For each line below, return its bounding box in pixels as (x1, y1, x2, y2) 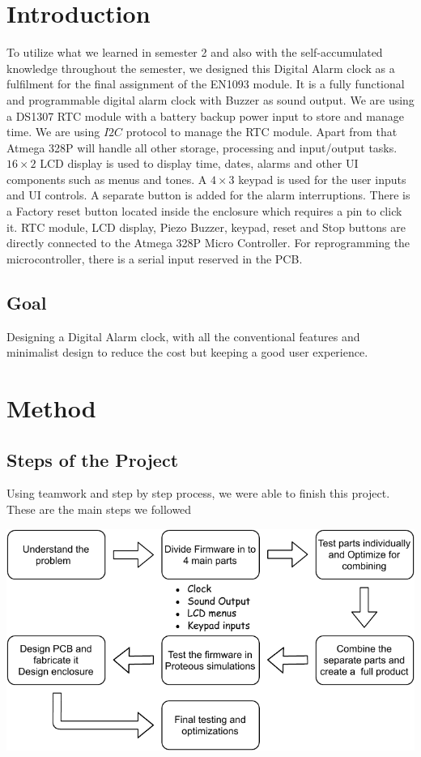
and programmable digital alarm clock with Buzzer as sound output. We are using (6, 91, 415, 108)
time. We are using (6, 123, 100, 140)
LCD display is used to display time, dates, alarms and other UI (40, 155, 359, 172)
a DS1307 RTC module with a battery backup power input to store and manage (6, 107, 404, 124)
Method (6, 391, 96, 425)
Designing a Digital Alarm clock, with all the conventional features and (6, 327, 360, 344)
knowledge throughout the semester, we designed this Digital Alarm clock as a (6, 59, 395, 76)
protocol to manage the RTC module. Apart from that (125, 123, 398, 140)
